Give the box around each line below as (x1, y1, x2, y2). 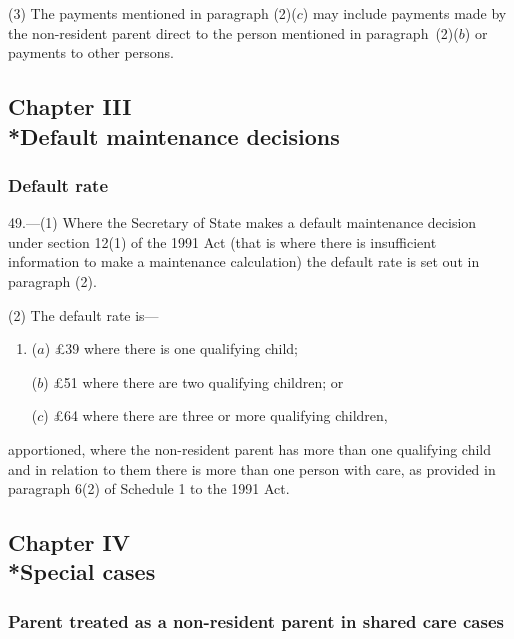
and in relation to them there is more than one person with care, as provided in (8, 458, 496, 479)
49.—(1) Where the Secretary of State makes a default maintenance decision (8, 212, 477, 233)
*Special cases (8, 556, 156, 587)
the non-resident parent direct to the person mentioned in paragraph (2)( (8, 22, 459, 43)
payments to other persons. (8, 42, 174, 63)
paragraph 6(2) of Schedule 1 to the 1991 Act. (8, 478, 290, 499)
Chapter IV (8, 527, 130, 558)
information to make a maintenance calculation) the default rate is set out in (8, 251, 480, 272)
